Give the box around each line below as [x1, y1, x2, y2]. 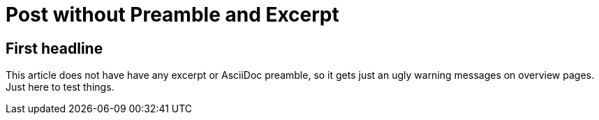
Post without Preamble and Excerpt [6, 3, 339, 27]
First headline [6, 39, 103, 57]
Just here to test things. [6, 81, 114, 93]
